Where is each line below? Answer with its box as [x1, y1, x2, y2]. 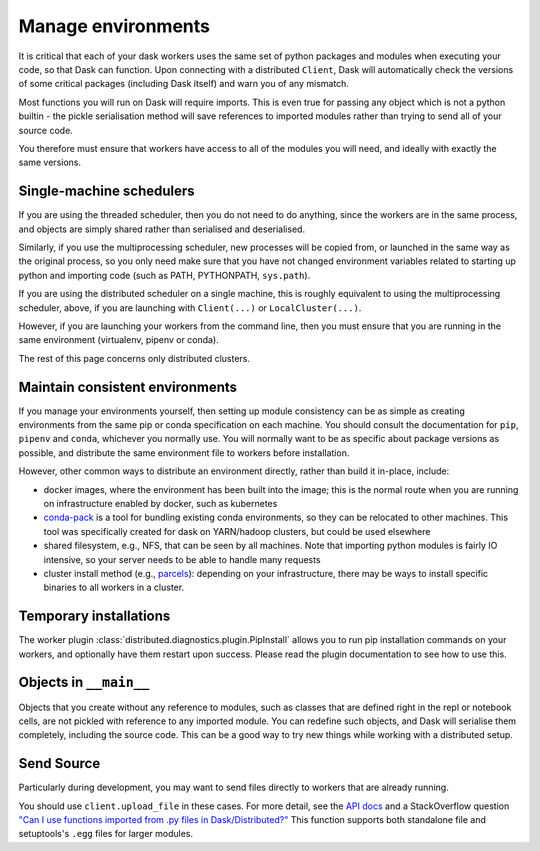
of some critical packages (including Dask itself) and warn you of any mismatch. [18, 78, 350, 90]
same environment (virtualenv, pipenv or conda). [18, 334, 219, 346]
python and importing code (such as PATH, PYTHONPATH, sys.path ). [18, 269, 311, 281]
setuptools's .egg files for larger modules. [18, 828, 194, 840]
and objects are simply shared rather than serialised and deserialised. [18, 223, 305, 235]
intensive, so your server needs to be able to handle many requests [43, 553, 321, 565]
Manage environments [18, 15, 210, 37]
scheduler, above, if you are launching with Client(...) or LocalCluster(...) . [18, 301, 362, 314]
